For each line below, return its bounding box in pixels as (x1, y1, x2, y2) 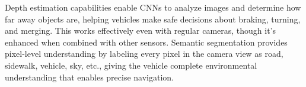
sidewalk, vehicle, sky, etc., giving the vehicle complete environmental (5, 59, 257, 71)
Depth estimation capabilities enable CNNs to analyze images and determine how (5, 1, 301, 13)
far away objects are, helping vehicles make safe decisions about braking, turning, (5, 12, 301, 25)
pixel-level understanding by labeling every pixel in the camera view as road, (5, 47, 283, 60)
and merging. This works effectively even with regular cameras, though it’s (5, 24, 276, 37)
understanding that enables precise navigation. (5, 70, 174, 83)
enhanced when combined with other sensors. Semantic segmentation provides (5, 36, 288, 48)
